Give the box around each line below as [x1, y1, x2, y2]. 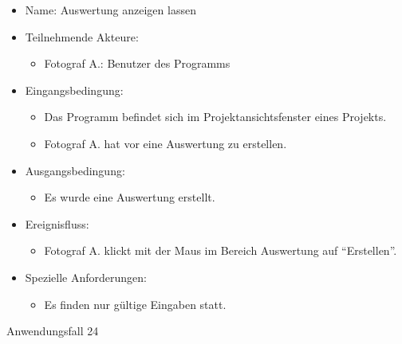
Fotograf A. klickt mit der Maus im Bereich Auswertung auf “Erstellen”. [44, 242, 397, 259]
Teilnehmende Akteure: [25, 28, 139, 45]
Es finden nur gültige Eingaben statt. [44, 295, 227, 312]
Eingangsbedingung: [25, 81, 124, 98]
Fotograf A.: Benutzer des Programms [44, 55, 231, 72]
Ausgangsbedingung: [25, 162, 125, 178]
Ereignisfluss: [25, 215, 89, 232]
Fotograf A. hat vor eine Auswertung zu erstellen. [44, 135, 287, 151]
